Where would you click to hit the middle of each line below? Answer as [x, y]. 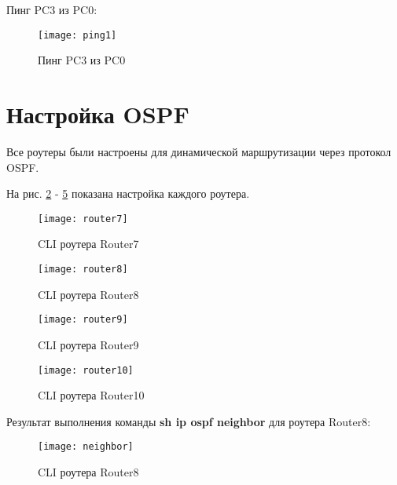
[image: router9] [83, 320]
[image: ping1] [77, 35]
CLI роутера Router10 [91, 395]
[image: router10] [86, 370]
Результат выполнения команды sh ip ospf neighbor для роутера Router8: [189, 421]
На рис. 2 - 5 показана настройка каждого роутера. [128, 193]
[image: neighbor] [86, 447]
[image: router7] [83, 219]
